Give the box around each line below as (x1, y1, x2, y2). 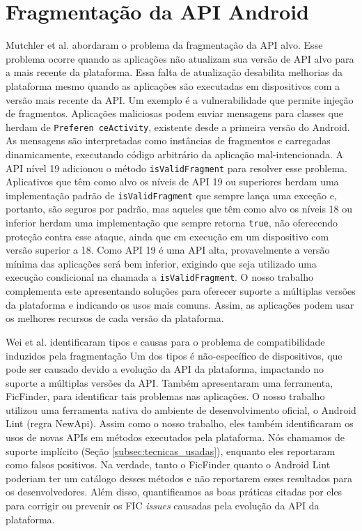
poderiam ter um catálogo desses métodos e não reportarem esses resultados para (6, 470, 352, 485)
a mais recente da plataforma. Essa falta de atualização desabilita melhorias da (6, 65, 343, 79)
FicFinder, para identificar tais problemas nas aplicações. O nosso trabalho (6, 389, 325, 403)
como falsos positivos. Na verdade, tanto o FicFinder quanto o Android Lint (6, 457, 331, 472)
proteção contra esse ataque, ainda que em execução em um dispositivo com (6, 229, 329, 243)
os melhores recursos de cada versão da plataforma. (6, 311, 224, 325)
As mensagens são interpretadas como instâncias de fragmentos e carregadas (6, 133, 331, 148)
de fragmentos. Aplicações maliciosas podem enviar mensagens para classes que (6, 106, 343, 121)
